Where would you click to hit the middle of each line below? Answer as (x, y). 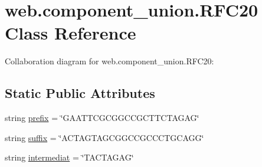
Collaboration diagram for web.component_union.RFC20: (109, 61)
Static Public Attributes (80, 93)
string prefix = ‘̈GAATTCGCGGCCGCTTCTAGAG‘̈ (102, 118)
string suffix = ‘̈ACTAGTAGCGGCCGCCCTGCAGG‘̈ (104, 137)
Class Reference (71, 33)
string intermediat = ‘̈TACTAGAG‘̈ (69, 157)
